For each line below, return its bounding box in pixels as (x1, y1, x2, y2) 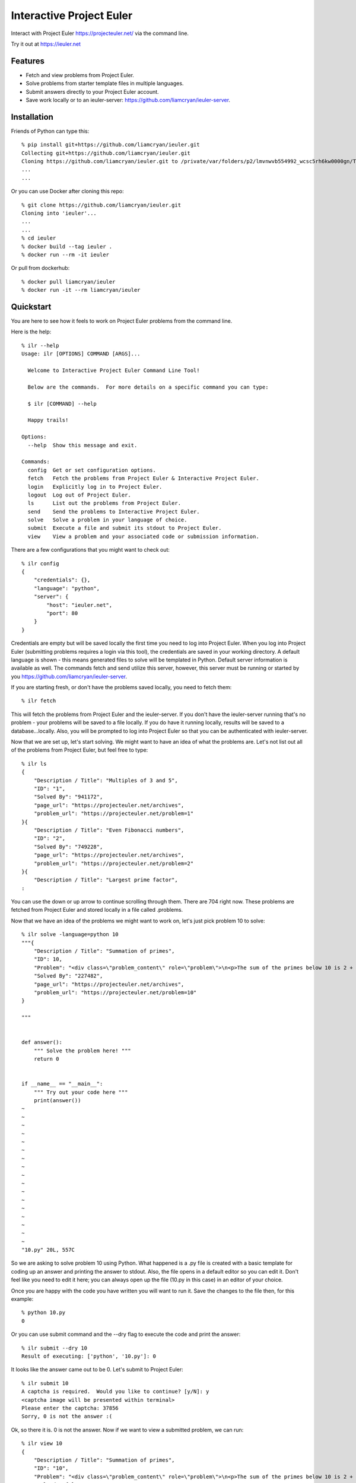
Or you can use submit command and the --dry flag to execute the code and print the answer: (11, 1331, 241, 1338)
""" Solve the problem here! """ (33, 1047, 132, 1054)
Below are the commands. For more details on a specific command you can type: (27, 383, 269, 390)
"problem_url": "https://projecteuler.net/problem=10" (33, 989, 197, 996)
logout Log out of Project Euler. (27, 491, 132, 498)
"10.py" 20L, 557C (21, 1246, 75, 1253)
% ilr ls (21, 760, 47, 767)
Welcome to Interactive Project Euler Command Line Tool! (27, 367, 200, 374)
